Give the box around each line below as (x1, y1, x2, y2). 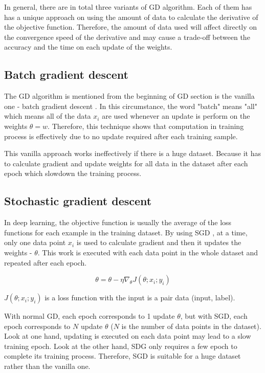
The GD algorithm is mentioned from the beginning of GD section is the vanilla (4, 91, 255, 101)
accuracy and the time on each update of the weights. (4, 41, 172, 52)
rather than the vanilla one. (4, 361, 91, 371)
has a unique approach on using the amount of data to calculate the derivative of (4, 11, 258, 22)
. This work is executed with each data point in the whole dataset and (37, 247, 258, 257)
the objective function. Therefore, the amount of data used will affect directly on (4, 21, 257, 32)
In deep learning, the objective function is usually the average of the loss (4, 217, 232, 228)
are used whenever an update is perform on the (102, 111, 250, 121)
